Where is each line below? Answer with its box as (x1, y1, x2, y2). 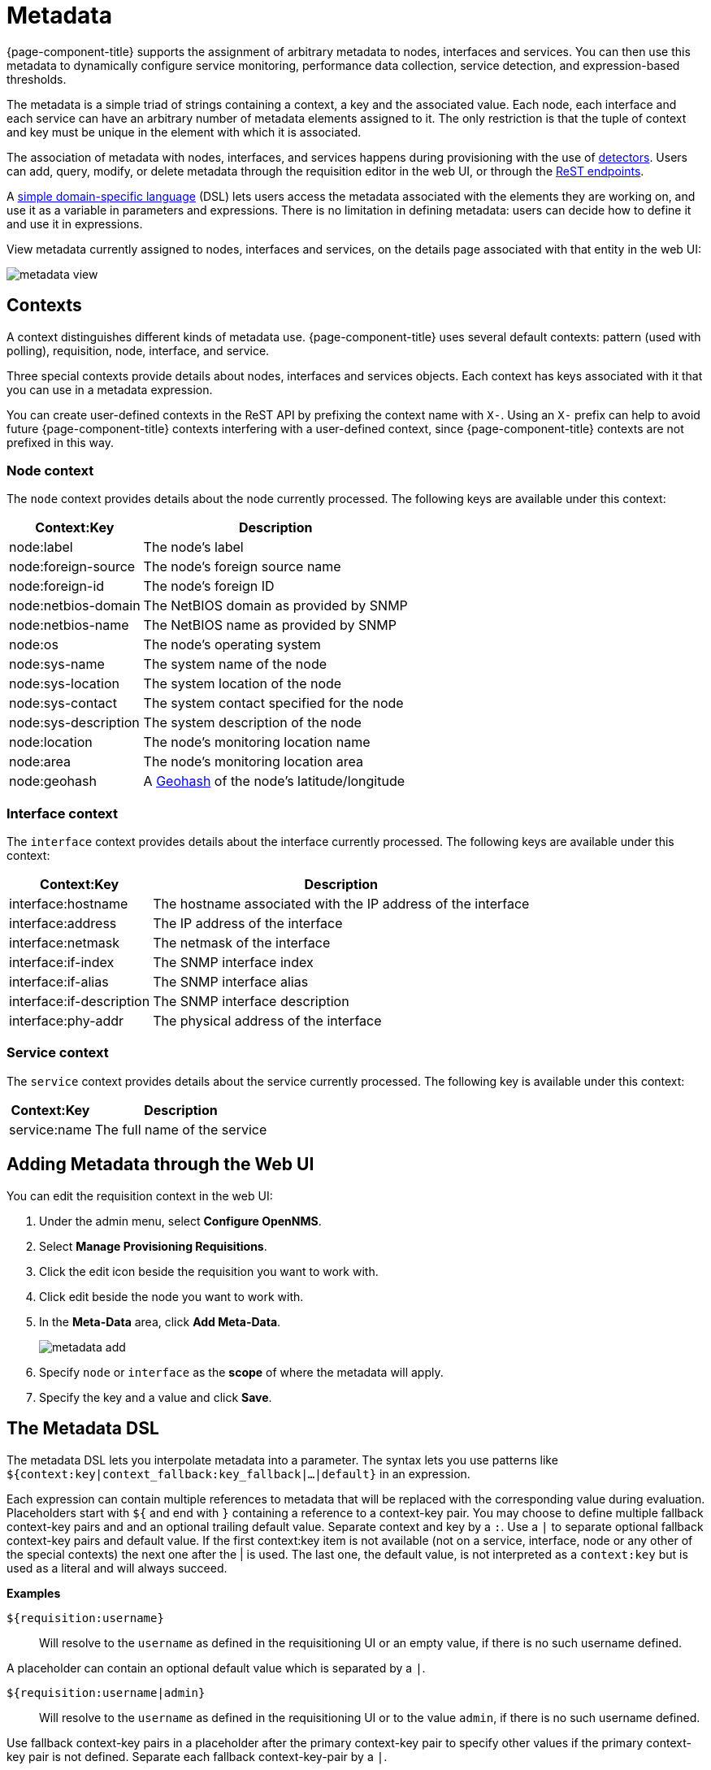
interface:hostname (9, 896, 128, 913)
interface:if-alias (9, 974, 109, 991)
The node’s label (143, 539, 244, 556)
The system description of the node (143, 714, 362, 731)
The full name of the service (94, 1121, 267, 1138)
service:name (9, 1121, 92, 1138)
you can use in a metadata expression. (7, 382, 213, 397)
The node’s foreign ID (143, 578, 275, 595)
